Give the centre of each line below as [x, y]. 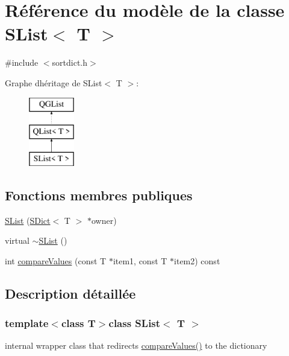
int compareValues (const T [56, 260]
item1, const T [140, 260]
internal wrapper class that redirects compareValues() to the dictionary [136, 345]
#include [22, 62]
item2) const [197, 260]
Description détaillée [70, 293]
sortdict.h [70, 62]
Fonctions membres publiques [99, 195]
